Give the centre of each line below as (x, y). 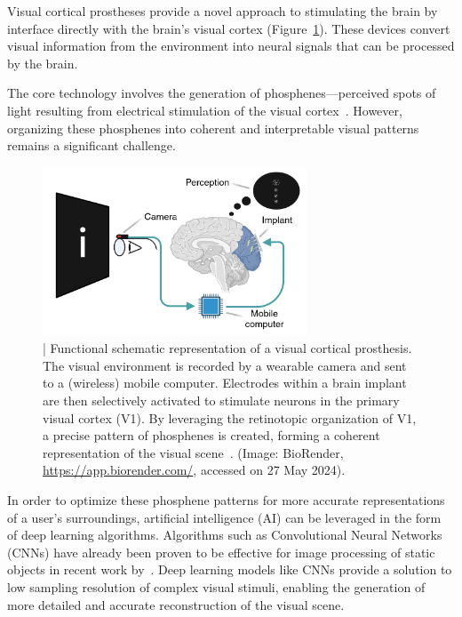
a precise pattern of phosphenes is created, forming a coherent (211, 435)
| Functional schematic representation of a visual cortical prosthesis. (227, 348)
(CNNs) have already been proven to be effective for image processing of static (221, 552)
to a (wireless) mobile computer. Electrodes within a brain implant (225, 383)
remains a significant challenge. (92, 145)
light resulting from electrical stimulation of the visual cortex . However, (205, 110)
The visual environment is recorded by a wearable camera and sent (225, 365)
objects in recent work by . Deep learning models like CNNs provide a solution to (230, 569)
